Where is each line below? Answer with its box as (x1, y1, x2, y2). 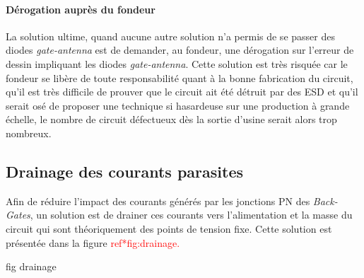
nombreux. (6, 125, 52, 140)
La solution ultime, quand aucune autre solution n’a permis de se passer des (6, 28, 335, 43)
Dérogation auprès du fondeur (6, 1, 155, 16)
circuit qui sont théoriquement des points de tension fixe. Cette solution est (6, 221, 332, 236)
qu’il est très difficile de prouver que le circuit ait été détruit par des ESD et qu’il (6, 84, 358, 99)
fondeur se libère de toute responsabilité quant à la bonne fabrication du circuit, (6, 70, 353, 85)
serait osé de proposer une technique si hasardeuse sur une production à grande (6, 98, 350, 112)
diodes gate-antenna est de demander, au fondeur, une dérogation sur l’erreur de (6, 42, 354, 57)
